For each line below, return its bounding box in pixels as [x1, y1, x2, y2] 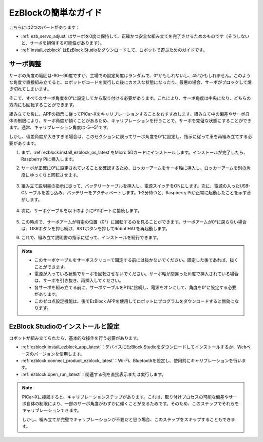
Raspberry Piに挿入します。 [21, 156, 77, 162]
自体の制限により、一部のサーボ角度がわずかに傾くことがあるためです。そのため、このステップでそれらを [26, 401, 239, 406]
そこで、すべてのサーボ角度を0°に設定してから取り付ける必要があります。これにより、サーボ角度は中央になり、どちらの [9, 95, 251, 101]
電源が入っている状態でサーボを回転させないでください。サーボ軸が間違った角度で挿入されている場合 [34, 271, 239, 277]
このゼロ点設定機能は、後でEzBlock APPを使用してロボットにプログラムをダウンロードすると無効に [34, 298, 235, 304]
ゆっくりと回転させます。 [29, 172, 81, 178]
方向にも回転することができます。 [9, 102, 77, 108]
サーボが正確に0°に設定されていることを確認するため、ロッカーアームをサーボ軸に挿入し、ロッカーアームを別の [21, 165, 247, 171]
